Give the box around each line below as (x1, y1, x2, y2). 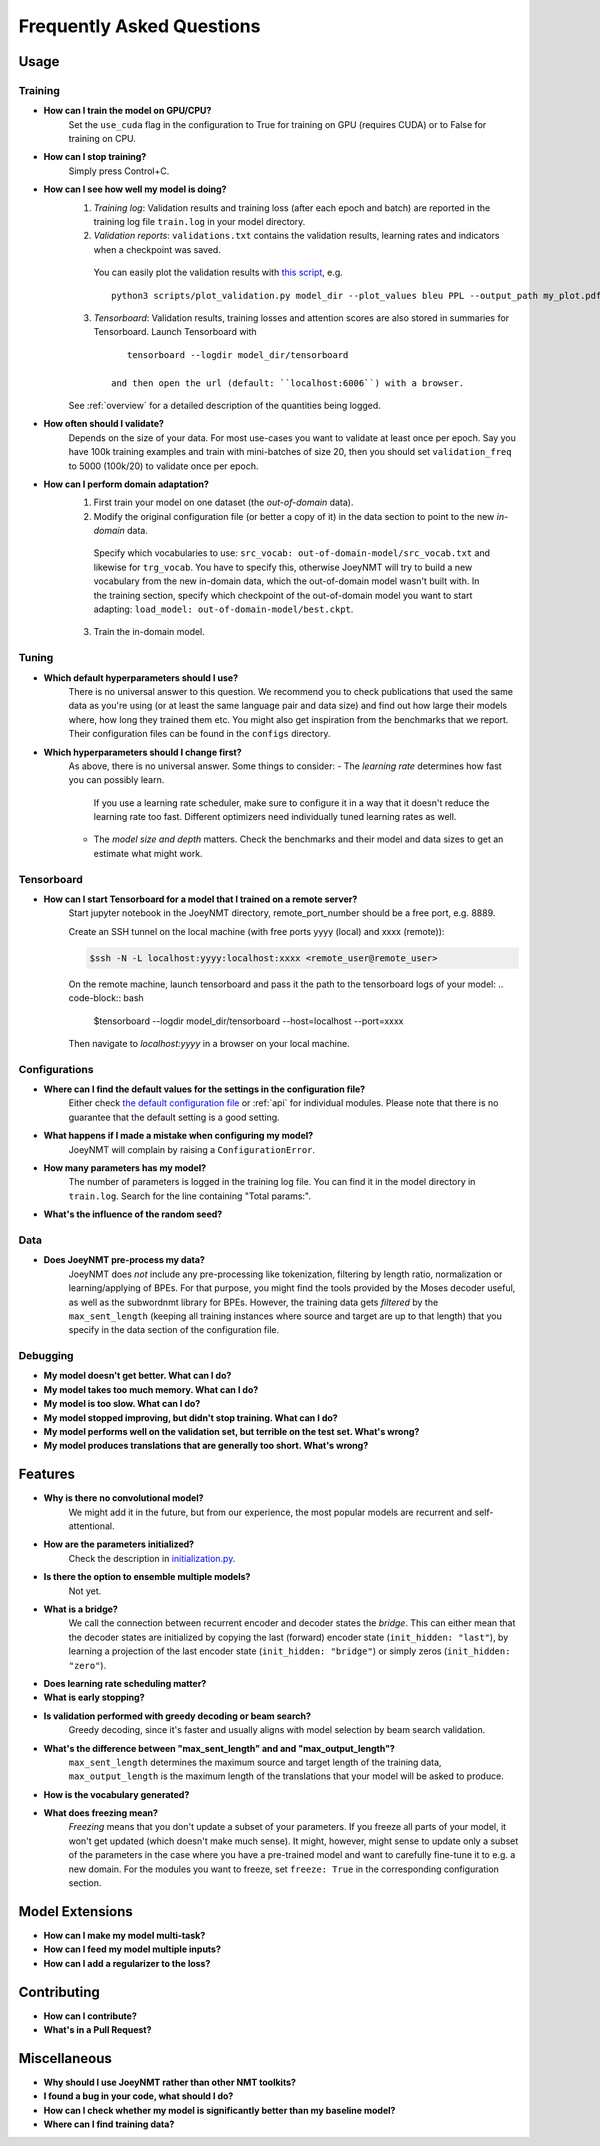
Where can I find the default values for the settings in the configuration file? (43, 1083, 366, 1095)
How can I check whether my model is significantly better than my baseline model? (43, 2104, 396, 2116)
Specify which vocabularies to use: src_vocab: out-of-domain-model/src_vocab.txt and (93, 547, 490, 559)
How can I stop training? (43, 151, 147, 163)
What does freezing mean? (43, 1807, 159, 1819)
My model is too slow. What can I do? (43, 1398, 201, 1410)
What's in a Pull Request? (43, 2024, 152, 2036)
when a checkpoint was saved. (93, 243, 222, 255)
